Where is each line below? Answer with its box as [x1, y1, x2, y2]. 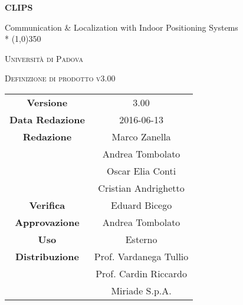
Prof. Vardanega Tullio [94, 249, 189, 263]
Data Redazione [9, 112, 85, 126]
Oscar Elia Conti [106, 163, 176, 178]
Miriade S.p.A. [111, 283, 172, 297]
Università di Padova [5, 52, 83, 64]
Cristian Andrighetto [98, 181, 185, 195]
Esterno [125, 232, 157, 246]
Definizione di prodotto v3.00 [5, 72, 116, 84]
